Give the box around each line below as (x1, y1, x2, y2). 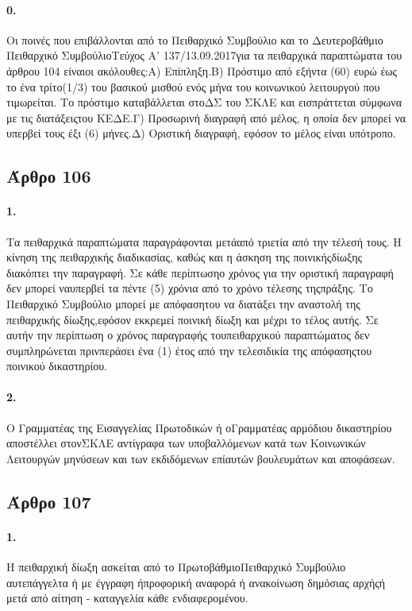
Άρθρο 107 (6, 489, 91, 513)
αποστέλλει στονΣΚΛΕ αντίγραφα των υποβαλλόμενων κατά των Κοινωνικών (6, 435, 366, 451)
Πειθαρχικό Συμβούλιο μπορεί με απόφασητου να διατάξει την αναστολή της (6, 295, 360, 311)
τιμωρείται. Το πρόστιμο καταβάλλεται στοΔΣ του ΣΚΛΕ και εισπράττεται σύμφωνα (6, 94, 402, 110)
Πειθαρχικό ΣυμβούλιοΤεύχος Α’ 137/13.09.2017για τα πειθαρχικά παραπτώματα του (6, 47, 402, 64)
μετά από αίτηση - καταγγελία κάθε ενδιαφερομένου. (6, 590, 248, 606)
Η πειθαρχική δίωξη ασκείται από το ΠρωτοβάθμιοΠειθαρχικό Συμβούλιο (6, 559, 346, 575)
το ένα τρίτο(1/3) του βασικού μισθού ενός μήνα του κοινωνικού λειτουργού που (6, 78, 380, 95)
